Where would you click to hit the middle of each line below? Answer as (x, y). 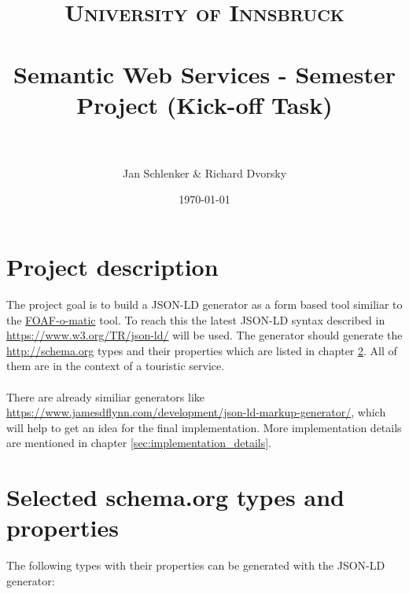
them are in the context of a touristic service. (116, 366)
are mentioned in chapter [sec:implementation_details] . (139, 443)
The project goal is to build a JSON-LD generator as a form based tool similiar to (204, 304)
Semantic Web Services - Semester (204, 73)
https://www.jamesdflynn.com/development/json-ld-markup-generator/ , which (196, 412)
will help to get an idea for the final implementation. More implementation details (204, 427)
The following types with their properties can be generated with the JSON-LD (196, 565)
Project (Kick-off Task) (204, 104)
